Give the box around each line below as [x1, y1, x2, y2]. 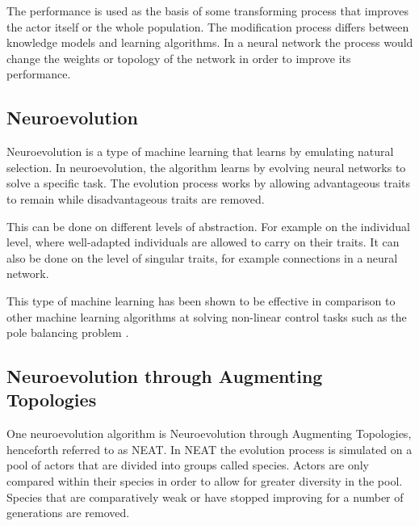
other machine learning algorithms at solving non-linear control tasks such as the [6, 308, 407, 325]
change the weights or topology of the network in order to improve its [6, 49, 351, 66]
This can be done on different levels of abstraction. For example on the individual [6, 217, 410, 234]
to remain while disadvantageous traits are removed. [6, 190, 265, 207]
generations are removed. [6, 504, 130, 521]
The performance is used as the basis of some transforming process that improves [6, 2, 409, 19]
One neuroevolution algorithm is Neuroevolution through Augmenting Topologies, [6, 425, 412, 442]
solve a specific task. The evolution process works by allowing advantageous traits [6, 175, 411, 191]
